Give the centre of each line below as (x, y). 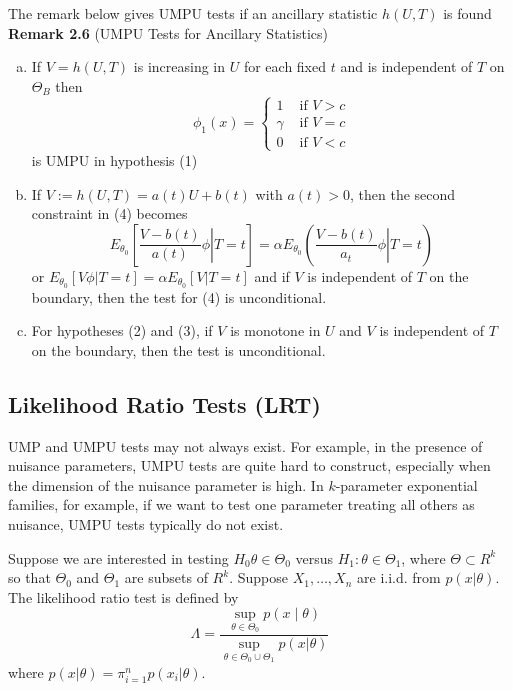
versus (314, 557)
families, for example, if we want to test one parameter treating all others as (241, 504)
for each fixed (285, 66)
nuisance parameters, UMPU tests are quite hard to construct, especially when (249, 465)
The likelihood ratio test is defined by (123, 596)
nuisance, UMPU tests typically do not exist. (146, 523)
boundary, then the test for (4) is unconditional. (179, 296)
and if (272, 275)
